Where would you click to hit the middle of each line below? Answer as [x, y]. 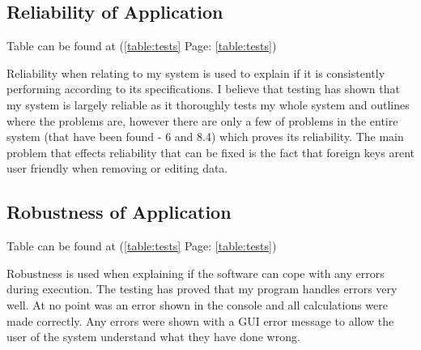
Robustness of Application [119, 212]
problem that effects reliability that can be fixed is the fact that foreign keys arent [210, 152]
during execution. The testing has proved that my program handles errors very [202, 289]
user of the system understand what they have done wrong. [153, 337]
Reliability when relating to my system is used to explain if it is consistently [196, 73]
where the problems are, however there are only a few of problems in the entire [202, 120]
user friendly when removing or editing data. [117, 168]
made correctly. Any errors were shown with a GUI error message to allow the [200, 320]
